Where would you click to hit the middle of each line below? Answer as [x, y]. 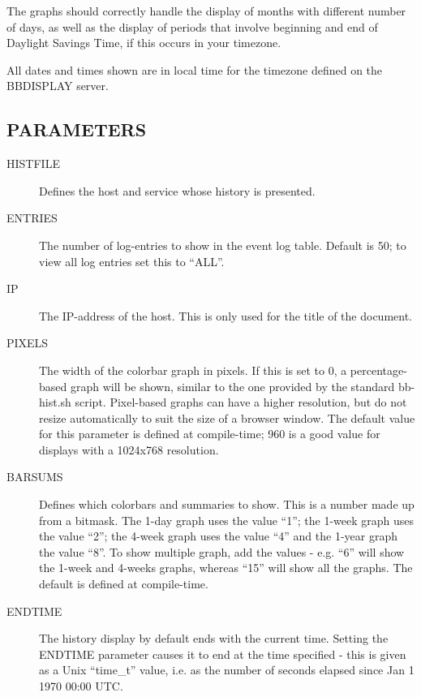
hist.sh [55, 402]
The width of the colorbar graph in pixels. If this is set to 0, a [193, 370]
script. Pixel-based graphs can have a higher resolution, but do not [241, 402]
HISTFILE [33, 163]
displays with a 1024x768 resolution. [129, 449]
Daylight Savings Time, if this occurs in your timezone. [144, 43]
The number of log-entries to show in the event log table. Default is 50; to [223, 245]
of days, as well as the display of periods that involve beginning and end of [192, 26]
